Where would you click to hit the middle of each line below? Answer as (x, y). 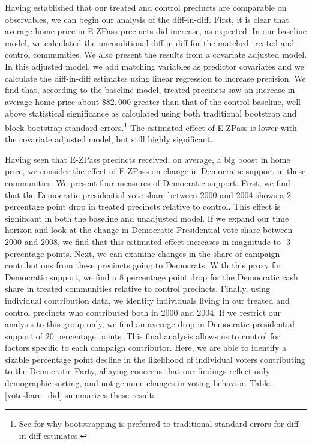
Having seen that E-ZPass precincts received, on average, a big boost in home (148, 159)
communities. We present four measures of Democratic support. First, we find (148, 182)
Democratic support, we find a (61, 277)
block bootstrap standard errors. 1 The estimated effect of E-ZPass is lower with (151, 126)
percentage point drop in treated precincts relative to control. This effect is (143, 206)
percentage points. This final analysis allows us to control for (168, 335)
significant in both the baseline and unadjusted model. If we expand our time (147, 218)
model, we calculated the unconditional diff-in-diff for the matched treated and (150, 42)
